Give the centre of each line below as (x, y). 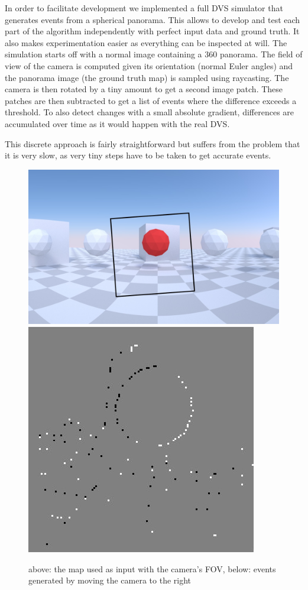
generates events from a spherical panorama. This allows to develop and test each (153, 19)
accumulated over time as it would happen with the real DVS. (117, 123)
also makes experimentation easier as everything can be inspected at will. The (146, 42)
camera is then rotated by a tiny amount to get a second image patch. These (144, 89)
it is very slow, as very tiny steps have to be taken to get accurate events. (138, 155)
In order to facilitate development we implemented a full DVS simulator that (144, 8)
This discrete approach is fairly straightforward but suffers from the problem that (153, 143)
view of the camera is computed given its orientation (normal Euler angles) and (149, 65)
